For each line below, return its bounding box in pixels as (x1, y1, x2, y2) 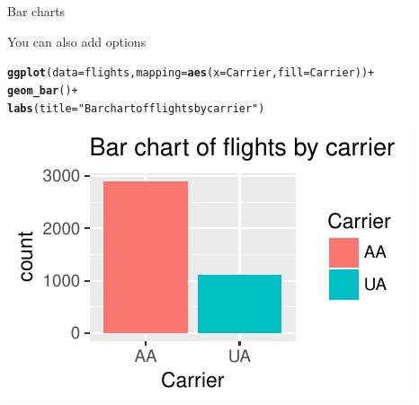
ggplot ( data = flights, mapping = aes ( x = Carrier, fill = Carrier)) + (7, 66, 375, 80)
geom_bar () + (7, 84, 78, 97)
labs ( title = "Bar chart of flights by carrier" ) (7, 101, 265, 115)
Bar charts (7, 2, 66, 20)
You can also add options (7, 31, 147, 50)
